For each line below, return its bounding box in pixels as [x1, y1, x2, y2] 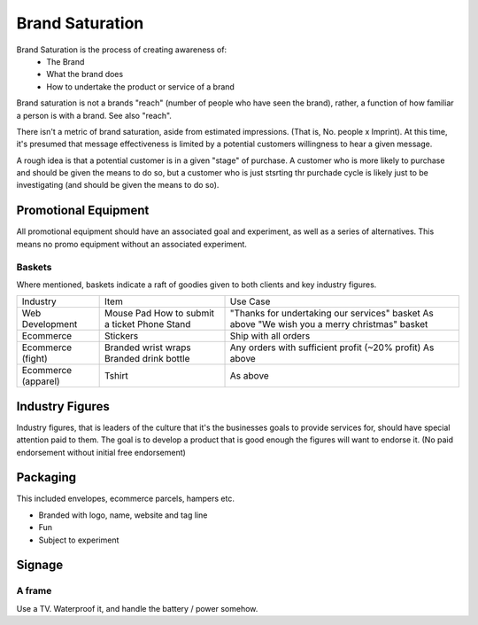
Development [21, 318, 78, 331]
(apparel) [21, 375, 61, 387]
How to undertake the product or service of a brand [46, 81, 235, 92]
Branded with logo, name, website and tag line [38, 510, 208, 520]
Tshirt [104, 370, 128, 382]
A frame [16, 585, 52, 598]
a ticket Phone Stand [104, 318, 191, 331]
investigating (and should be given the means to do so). [16, 180, 220, 191]
